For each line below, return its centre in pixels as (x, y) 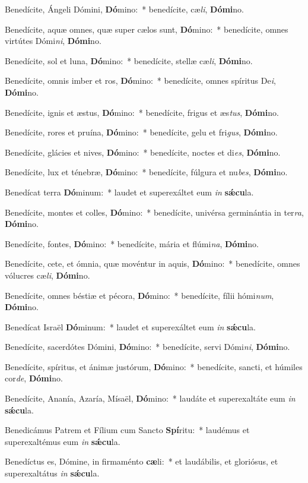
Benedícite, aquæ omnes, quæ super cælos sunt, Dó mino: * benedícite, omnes (147, 29)
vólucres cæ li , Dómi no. (47, 275)
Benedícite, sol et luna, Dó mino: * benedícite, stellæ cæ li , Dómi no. (129, 60)
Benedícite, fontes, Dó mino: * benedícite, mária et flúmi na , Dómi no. (132, 243)
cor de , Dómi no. (34, 378)
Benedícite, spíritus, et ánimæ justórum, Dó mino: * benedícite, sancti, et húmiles (154, 366)
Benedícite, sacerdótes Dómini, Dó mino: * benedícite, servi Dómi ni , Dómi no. (147, 347)
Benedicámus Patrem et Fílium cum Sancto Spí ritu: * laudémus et (127, 430)
